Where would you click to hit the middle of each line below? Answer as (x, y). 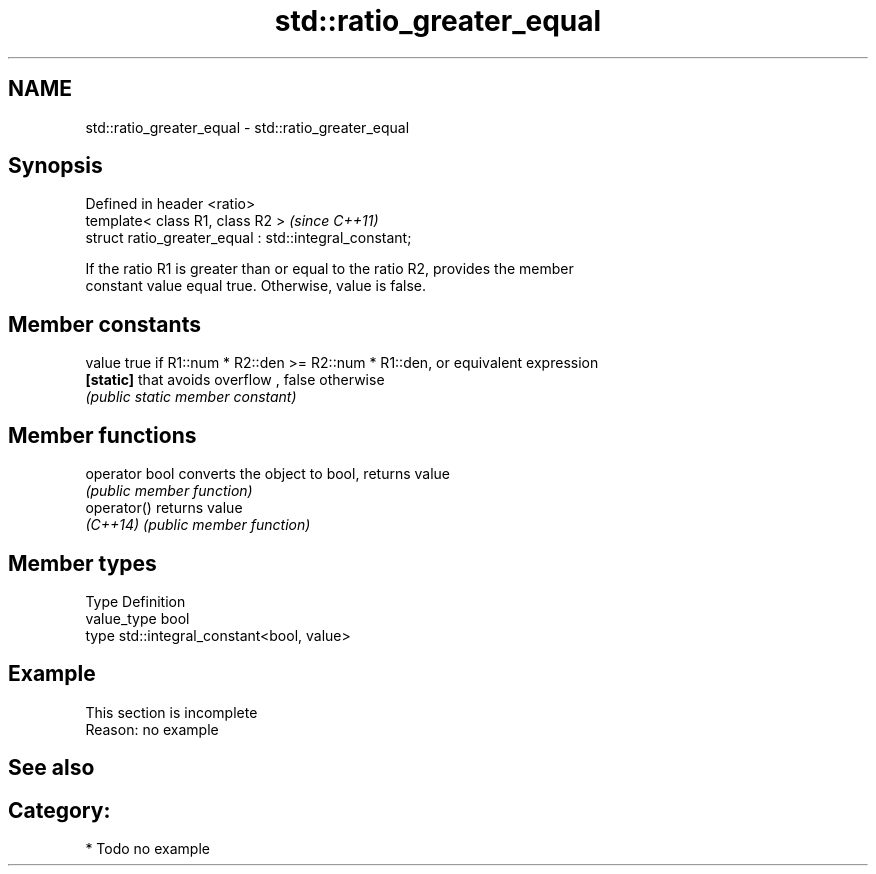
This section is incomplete (171, 712)
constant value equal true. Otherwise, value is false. (256, 286)
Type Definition (135, 601)
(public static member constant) (191, 397)
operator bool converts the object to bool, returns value (267, 474)
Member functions (102, 435)
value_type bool (137, 618)
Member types (82, 563)
